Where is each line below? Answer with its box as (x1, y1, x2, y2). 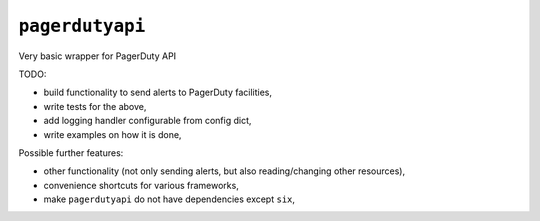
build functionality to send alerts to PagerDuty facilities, (43, 86, 272, 99)
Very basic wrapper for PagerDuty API (18, 50, 177, 62)
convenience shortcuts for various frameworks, (43, 179, 239, 191)
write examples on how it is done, (43, 128, 182, 140)
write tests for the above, (43, 100, 147, 112)
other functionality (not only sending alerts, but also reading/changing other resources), (43, 165, 405, 177)
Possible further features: (18, 146, 124, 159)
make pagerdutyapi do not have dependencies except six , (43, 193, 295, 205)
